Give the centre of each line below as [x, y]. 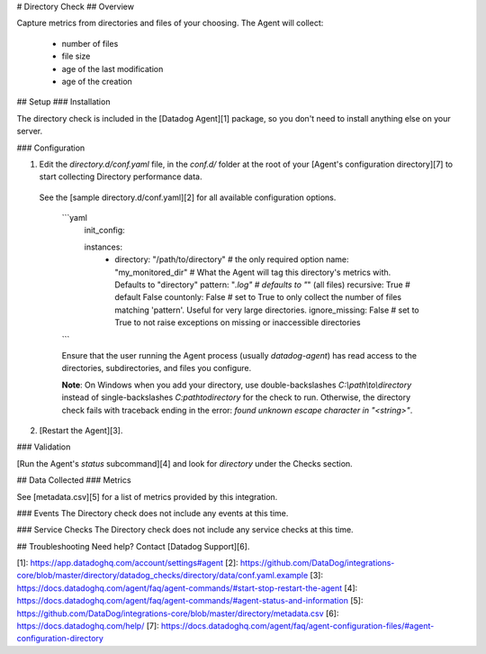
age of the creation [97, 81]
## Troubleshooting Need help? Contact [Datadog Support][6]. [133, 546]
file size [76, 56]
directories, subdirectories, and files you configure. [157, 368]
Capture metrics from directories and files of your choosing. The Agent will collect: [170, 23]
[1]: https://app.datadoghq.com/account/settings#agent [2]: [127, 563]
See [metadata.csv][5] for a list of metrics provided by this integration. [147, 496]
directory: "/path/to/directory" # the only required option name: [232, 259]
